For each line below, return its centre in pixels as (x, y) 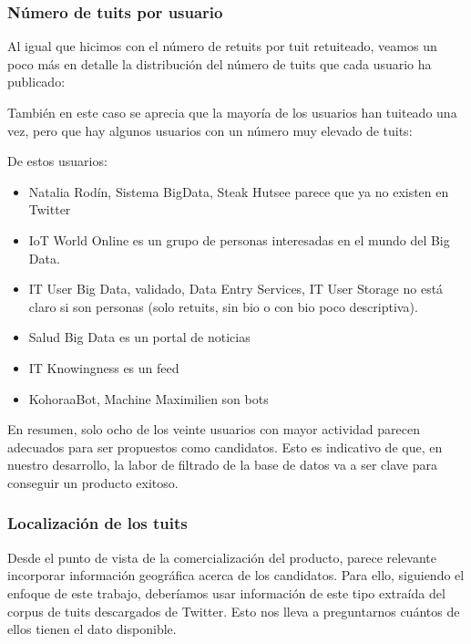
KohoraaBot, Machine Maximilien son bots (148, 398)
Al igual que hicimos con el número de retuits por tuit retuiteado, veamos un (222, 46)
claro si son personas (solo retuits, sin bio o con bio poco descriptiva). (223, 306)
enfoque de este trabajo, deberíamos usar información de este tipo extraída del (226, 592)
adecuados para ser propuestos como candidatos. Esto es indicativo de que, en (225, 447)
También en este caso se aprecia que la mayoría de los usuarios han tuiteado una (232, 112)
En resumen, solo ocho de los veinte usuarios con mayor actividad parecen (214, 429)
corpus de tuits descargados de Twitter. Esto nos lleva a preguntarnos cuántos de (234, 611)
